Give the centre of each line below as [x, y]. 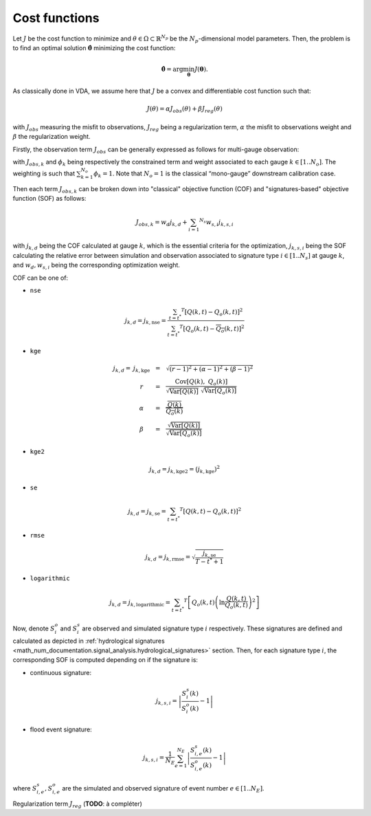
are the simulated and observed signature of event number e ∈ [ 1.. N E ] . [163, 789]
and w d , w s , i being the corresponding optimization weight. [96, 266]
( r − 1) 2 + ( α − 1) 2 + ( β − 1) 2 [211, 368]
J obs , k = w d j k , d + [162, 223]
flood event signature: [61, 729]
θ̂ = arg [172, 69]
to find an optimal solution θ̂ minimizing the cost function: [94, 47]
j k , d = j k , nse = [145, 321]
